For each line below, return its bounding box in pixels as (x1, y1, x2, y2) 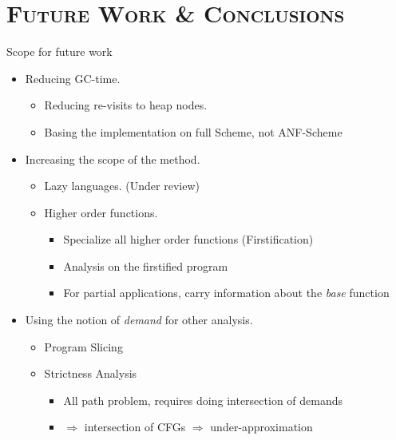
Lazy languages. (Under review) (44, 177, 200, 194)
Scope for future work (6, 43, 113, 60)
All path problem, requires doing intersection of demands (63, 391, 343, 408)
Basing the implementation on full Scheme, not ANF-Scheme (44, 123, 343, 140)
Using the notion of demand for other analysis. (25, 311, 253, 328)
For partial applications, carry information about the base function (63, 284, 390, 301)
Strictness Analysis (44, 365, 137, 382)
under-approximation (210, 418, 313, 435)
